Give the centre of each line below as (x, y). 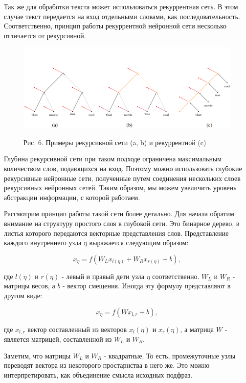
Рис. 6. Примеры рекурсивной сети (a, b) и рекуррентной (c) (115, 142)
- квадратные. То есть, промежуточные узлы (170, 355)
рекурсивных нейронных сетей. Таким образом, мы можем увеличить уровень (120, 188)
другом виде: (23, 295)
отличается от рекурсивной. (45, 35)
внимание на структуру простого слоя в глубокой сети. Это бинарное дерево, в (122, 223)
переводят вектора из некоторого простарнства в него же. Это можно (107, 365)
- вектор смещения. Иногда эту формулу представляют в (146, 286)
